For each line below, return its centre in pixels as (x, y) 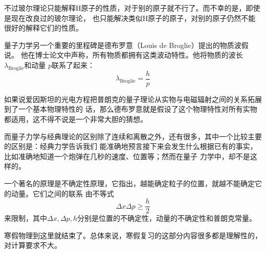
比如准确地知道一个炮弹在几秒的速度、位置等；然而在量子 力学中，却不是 (127, 156)
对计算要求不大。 (33, 245)
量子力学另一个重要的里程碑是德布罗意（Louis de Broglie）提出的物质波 (123, 45)
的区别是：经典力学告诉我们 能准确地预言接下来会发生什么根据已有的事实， (131, 146)
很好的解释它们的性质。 (43, 28)
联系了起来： (73, 65)
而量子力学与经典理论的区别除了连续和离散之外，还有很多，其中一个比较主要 (133, 136)
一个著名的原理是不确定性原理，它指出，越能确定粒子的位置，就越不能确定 (129, 183)
